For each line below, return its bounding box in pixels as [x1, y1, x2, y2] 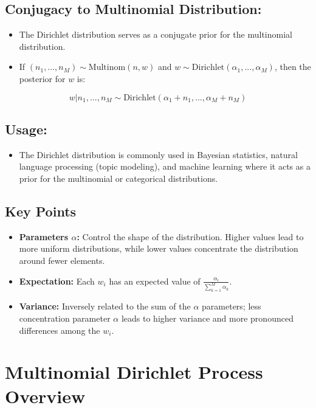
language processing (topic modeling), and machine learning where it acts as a [19, 160, 311, 173]
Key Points [5, 201, 77, 220]
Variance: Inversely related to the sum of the [19, 300, 191, 313]
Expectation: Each [19, 274, 95, 287]
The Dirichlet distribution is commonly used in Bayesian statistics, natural [19, 148, 298, 161]
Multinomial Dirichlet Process [5, 359, 263, 384]
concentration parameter [19, 311, 111, 324]
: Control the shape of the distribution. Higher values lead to [77, 230, 304, 243]
